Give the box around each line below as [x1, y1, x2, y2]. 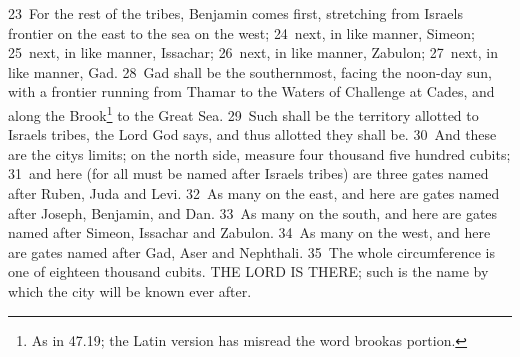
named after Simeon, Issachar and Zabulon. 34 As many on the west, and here [8, 222, 491, 243]
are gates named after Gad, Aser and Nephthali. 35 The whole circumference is [8, 241, 495, 262]
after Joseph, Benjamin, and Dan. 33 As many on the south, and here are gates [8, 202, 498, 223]
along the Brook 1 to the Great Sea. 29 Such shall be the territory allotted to [8, 101, 479, 125]
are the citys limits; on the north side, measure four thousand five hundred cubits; [8, 143, 511, 164]
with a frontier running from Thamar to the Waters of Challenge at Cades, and [8, 81, 495, 102]
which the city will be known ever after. [8, 280, 252, 301]
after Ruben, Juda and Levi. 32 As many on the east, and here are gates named [8, 183, 500, 203]
